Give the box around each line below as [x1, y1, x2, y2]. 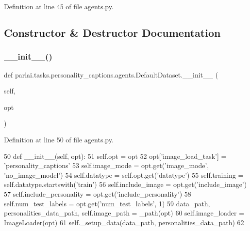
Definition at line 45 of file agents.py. [4, 1, 114, 11]
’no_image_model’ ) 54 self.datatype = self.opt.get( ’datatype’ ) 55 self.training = [4, 169, 244, 180]
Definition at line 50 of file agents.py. [4, 134, 114, 144]
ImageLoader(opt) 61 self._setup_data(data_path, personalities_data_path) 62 [4, 217, 244, 227]
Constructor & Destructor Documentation [4, 25, 221, 40]
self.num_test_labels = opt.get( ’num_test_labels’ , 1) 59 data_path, [4, 198, 210, 208]
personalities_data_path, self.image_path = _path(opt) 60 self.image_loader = [4, 208, 245, 218]
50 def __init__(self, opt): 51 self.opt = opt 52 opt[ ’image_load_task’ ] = [4, 151, 227, 161]
